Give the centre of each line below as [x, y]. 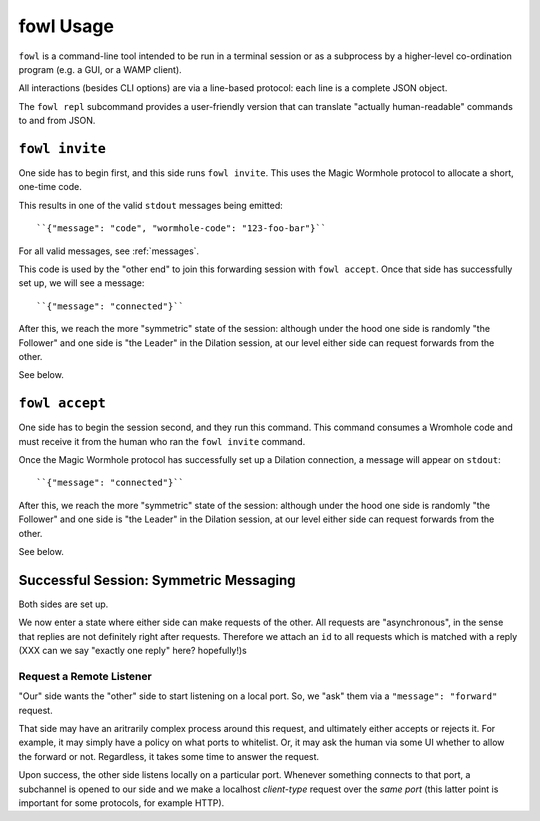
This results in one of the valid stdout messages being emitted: [151, 205]
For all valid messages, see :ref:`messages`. [109, 251]
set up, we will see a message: [81, 283]
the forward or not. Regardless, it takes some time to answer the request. [169, 756]
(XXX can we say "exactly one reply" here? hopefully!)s [132, 651]
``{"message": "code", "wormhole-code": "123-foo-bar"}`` [181, 228]
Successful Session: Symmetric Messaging [157, 580]
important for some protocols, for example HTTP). [121, 802]
